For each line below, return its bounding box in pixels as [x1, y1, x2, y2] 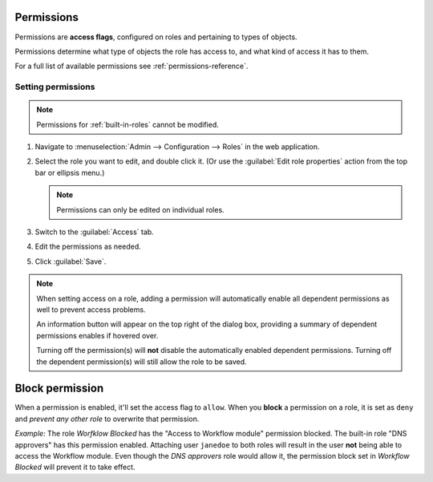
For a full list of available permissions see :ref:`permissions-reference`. [14, 61, 249, 71]
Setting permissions [14, 81, 95, 92]
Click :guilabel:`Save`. [34, 257, 107, 266]
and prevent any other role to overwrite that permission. [14, 414, 200, 423]
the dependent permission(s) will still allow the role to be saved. [36, 357, 248, 367]
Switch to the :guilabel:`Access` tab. [34, 227, 154, 237]
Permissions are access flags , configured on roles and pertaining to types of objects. [14, 32, 297, 42]
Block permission [14, 382, 104, 395]
